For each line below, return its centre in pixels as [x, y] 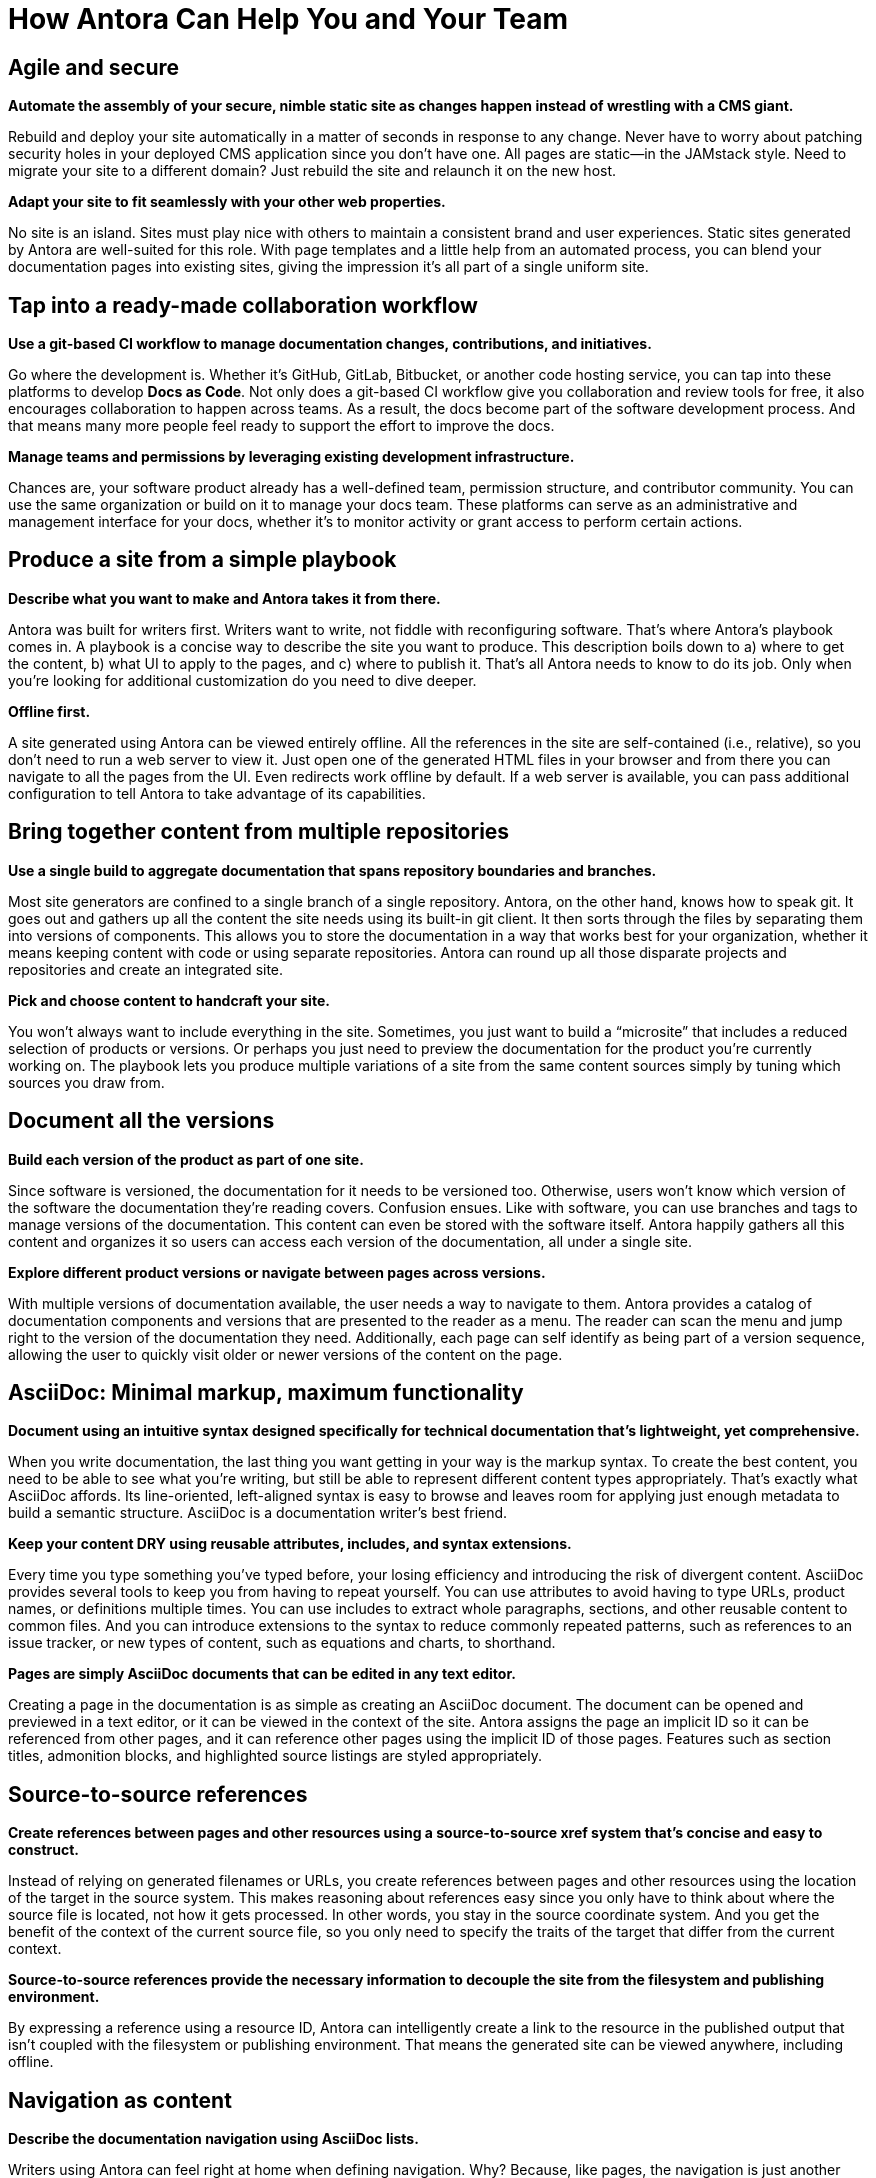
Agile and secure [94, 67]
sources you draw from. [86, 1082]
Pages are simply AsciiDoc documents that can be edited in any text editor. [262, 1674]
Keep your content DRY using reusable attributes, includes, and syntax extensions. [290, 1544]
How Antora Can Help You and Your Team [288, 19]
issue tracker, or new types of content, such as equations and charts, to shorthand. [282, 1643]
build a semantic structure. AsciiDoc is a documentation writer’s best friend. [258, 1513]
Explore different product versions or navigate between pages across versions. [277, 1272]
